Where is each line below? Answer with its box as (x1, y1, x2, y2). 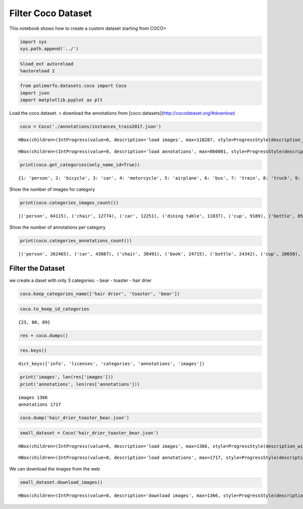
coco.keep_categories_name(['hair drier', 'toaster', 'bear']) (20, 291, 180, 297)
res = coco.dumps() (20, 332, 68, 338)
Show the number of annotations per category (9, 224, 106, 230)
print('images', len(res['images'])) (20, 374, 114, 380)
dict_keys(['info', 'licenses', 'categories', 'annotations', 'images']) (18, 361, 205, 367)
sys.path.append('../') (20, 46, 79, 52)
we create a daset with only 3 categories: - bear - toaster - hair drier (9, 277, 152, 283)
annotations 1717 (18, 402, 61, 407)
